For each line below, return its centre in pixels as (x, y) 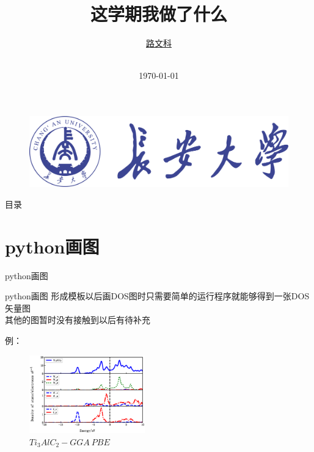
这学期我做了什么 (159, 14)
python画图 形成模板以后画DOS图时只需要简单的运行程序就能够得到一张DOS (157, 296)
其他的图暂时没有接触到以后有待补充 (78, 320)
